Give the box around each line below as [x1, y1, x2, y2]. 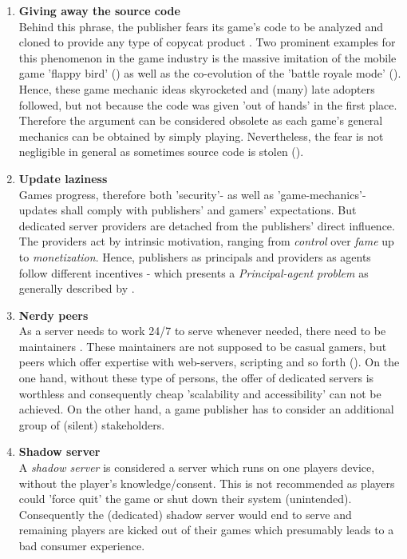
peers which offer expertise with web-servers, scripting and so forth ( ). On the [18, 353, 400, 370]
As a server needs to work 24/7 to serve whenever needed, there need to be [18, 322, 386, 339]
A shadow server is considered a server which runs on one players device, [18, 459, 375, 476]
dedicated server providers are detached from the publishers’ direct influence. [18, 217, 395, 234]
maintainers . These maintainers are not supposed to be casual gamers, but [18, 337, 387, 354]
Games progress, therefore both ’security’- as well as [18, 186, 275, 202]
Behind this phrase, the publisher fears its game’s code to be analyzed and [18, 18, 383, 34]
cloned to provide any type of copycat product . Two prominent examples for [18, 34, 396, 50]
